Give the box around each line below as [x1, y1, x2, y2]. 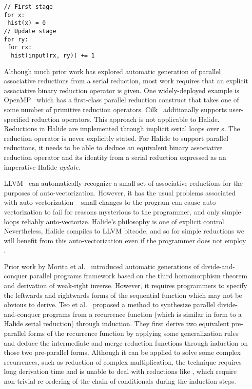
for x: [4, 11, 25, 19]
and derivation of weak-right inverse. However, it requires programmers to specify [4, 280, 247, 291]
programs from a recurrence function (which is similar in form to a [42, 309, 242, 319]
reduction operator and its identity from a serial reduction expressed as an [4, 152, 226, 162]
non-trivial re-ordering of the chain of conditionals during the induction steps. [4, 376, 236, 386]
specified [4, 114, 29, 124]
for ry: [4, 36, 29, 43]
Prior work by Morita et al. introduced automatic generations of [4, 261, 199, 271]
